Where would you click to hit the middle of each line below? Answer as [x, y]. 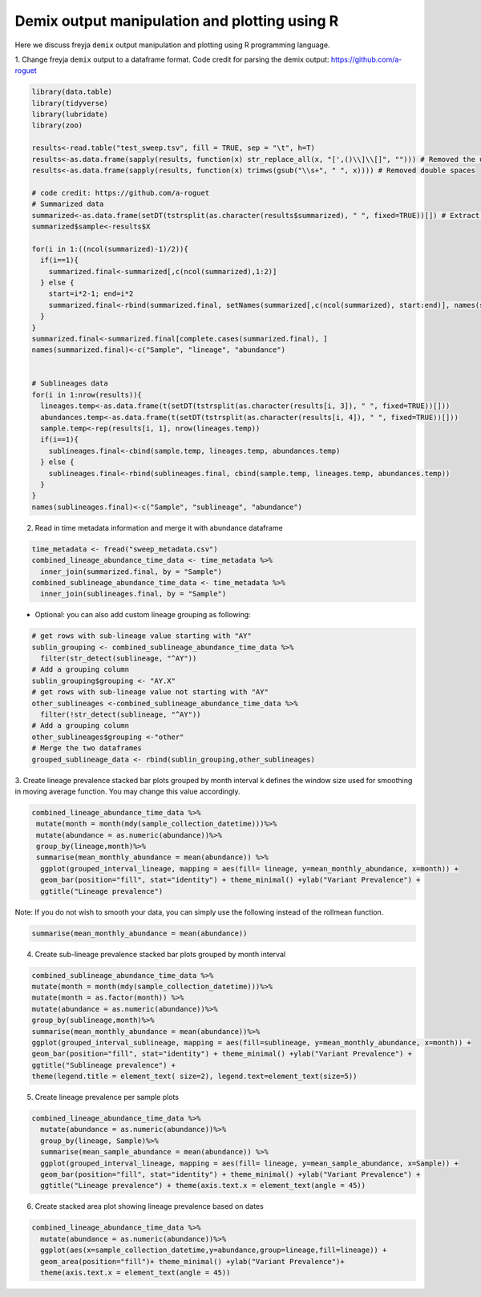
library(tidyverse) [70, 103]
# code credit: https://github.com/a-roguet [121, 193]
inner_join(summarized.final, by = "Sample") [131, 572]
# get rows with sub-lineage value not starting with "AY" [150, 692]
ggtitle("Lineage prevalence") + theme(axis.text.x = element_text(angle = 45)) [203, 1186]
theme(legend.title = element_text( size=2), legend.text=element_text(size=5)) [194, 1077]
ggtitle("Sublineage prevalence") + [104, 1065]
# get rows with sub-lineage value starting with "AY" [141, 636]
